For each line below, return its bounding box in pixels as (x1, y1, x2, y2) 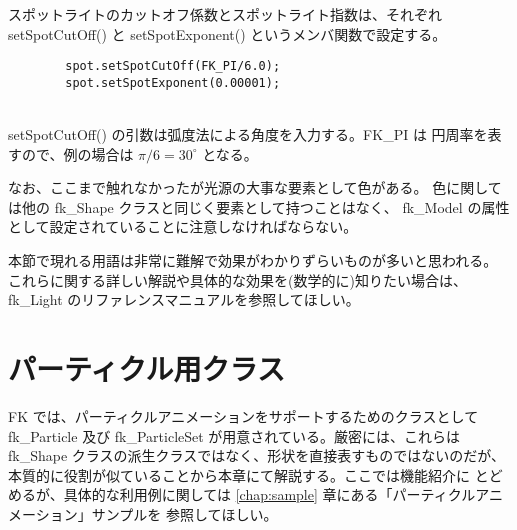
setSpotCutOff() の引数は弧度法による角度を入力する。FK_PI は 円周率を (8, 124, 488, 145)
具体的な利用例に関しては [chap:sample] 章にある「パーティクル (63, 484, 476, 505)
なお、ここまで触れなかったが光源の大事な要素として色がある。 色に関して (8, 177, 502, 198)
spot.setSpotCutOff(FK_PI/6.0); (65, 59, 281, 74)
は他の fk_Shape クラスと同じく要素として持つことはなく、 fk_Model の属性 (8, 196, 510, 217)
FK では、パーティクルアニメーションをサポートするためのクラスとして (8, 405, 479, 426)
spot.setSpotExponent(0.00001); (65, 75, 281, 90)
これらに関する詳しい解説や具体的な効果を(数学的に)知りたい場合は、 (8, 269, 467, 290)
